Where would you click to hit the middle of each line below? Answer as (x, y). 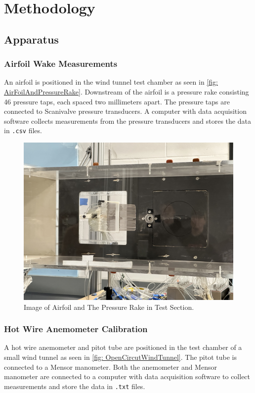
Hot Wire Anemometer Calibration (76, 329)
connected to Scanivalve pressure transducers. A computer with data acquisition (125, 111)
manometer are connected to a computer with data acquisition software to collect (127, 376)
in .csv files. (23, 130)
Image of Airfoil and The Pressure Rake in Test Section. (109, 307)
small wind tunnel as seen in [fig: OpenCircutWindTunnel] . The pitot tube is (120, 357)
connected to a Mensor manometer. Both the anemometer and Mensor (110, 367)
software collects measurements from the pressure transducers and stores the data (127, 121)
